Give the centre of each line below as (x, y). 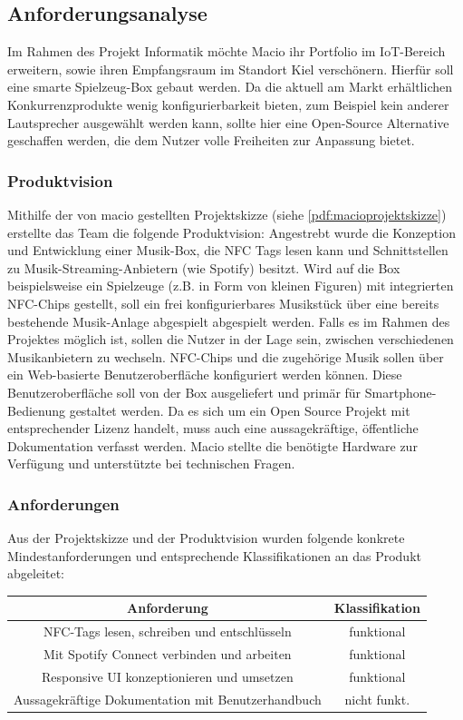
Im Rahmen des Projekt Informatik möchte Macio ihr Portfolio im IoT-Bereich (227, 51)
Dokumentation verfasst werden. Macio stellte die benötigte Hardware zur (212, 445)
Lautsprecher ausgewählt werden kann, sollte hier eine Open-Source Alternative (228, 122)
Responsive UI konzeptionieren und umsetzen (168, 676)
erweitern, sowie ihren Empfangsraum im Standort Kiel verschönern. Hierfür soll (231, 69)
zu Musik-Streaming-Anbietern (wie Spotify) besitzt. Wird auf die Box (204, 267)
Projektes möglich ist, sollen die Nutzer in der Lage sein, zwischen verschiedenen (231, 339)
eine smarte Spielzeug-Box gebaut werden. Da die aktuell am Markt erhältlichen (230, 87)
